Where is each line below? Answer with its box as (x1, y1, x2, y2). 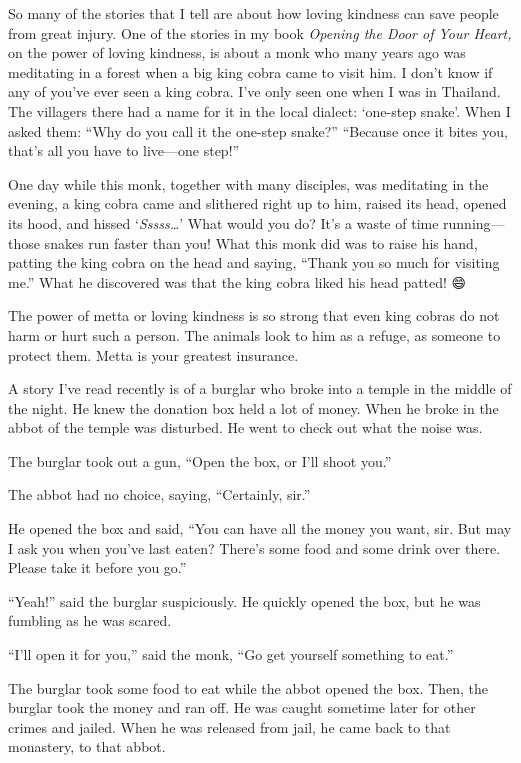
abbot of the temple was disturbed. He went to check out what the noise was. (8, 417, 483, 438)
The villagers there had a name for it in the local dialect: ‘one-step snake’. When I (8, 100, 511, 121)
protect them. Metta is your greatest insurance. (8, 344, 299, 365)
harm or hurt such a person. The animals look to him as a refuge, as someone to (8, 324, 501, 345)
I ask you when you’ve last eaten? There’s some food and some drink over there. (8, 537, 501, 558)
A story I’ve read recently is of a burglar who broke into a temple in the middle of (8, 378, 512, 399)
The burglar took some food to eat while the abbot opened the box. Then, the (8, 677, 489, 698)
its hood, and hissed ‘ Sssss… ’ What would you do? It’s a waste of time (8, 212, 439, 233)
